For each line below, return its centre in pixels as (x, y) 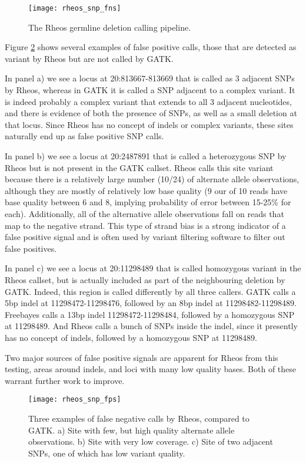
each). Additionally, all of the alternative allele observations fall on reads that (144, 213)
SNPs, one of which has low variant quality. (107, 453)
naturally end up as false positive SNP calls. (84, 136)
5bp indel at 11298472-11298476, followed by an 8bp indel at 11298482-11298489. (151, 303)
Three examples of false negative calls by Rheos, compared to (139, 418)
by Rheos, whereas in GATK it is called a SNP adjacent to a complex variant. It (150, 90)
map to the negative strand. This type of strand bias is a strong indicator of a (145, 225)
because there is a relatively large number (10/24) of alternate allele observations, (152, 179)
